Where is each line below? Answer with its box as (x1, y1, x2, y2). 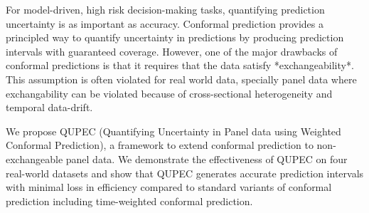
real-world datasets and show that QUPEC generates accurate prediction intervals (6, 165, 364, 180)
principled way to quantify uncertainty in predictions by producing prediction (6, 30, 344, 45)
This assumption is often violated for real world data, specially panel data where (6, 71, 357, 86)
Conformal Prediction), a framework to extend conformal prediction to (6, 137, 314, 152)
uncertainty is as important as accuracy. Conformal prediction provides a (6, 16, 324, 31)
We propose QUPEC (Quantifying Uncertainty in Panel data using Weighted (6, 123, 341, 138)
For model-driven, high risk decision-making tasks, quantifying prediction (6, 2, 325, 16)
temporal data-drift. (6, 100, 93, 115)
